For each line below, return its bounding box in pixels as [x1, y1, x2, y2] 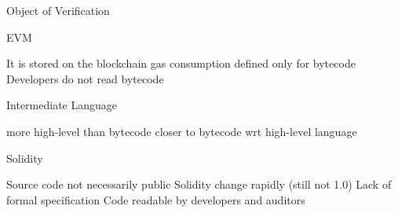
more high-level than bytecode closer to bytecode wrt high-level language [6, 123, 357, 139]
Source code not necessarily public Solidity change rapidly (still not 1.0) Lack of [6, 176, 392, 193]
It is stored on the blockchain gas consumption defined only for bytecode [6, 55, 356, 72]
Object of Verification [6, 2, 110, 18]
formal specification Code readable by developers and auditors [6, 191, 305, 207]
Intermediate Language [6, 97, 118, 113]
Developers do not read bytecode [6, 70, 164, 86]
